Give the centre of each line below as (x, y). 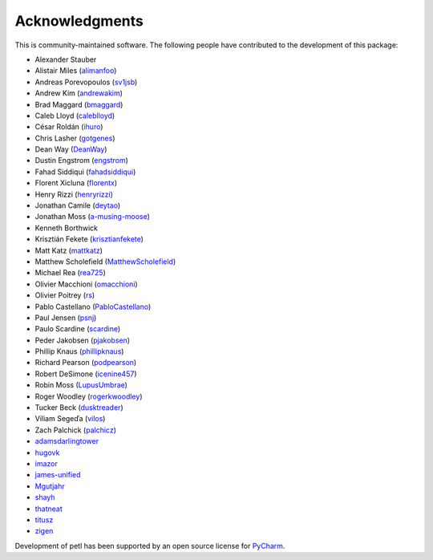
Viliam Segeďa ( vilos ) (70, 419)
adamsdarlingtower (67, 441)
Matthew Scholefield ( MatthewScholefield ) (105, 262)
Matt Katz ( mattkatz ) (69, 250)
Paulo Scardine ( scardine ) (78, 329)
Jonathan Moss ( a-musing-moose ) (92, 217)
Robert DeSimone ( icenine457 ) (86, 374)
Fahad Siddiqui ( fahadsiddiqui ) (85, 172)
